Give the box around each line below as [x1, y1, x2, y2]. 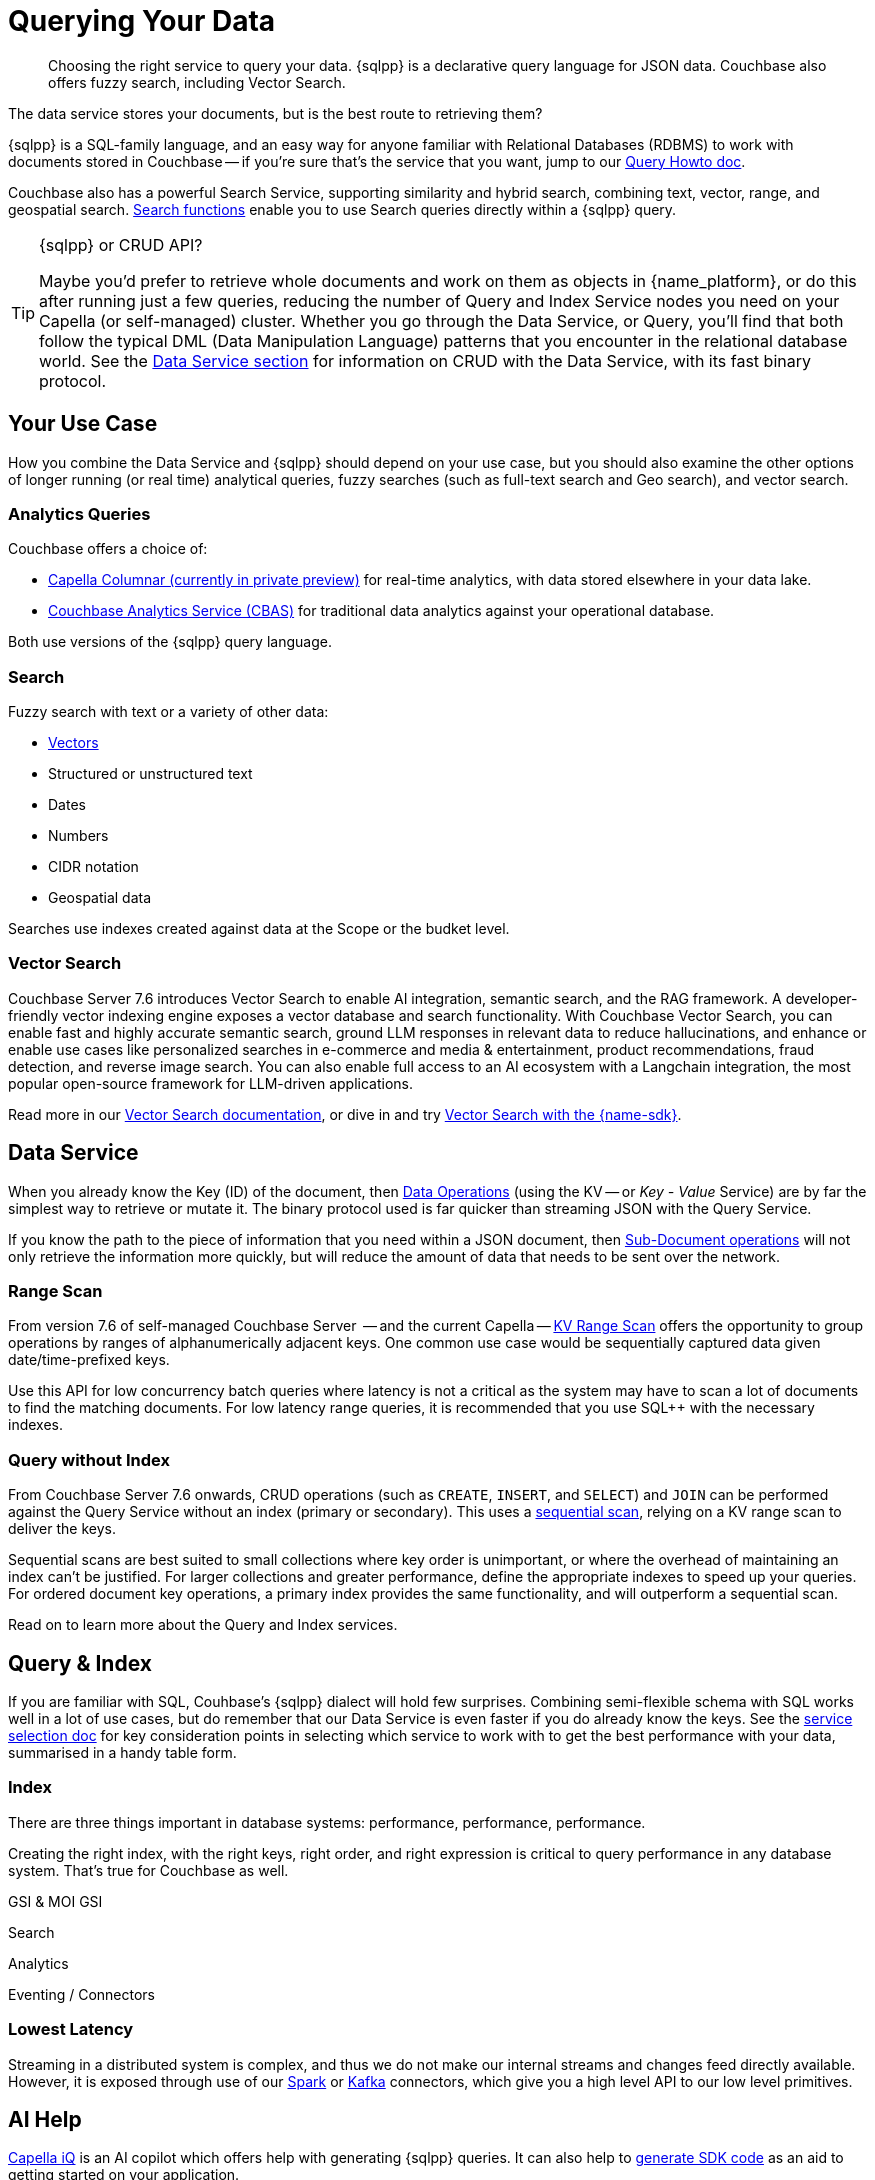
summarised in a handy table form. [8, 1744, 237, 1762]
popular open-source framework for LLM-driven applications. [8, 1074, 413, 1092]
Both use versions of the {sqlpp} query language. [8, 633, 332, 651]
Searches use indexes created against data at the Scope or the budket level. [8, 920, 510, 938]
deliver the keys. [8, 1520, 116, 1538]
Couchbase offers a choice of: [8, 540, 208, 558]
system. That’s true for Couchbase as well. [8, 1861, 289, 1879]
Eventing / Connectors [8, 1985, 156, 2003]
